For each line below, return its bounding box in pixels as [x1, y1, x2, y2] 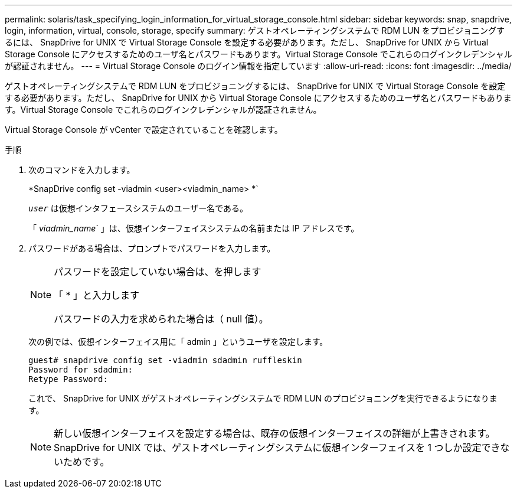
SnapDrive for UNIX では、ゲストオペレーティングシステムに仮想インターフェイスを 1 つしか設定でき [54, 442, 500, 453]
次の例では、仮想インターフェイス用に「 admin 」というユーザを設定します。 [28, 337, 328, 347]
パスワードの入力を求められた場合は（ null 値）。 [54, 313, 269, 325]
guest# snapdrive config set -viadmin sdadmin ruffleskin [28, 355, 302, 365]
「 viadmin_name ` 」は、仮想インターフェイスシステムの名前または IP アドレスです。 [28, 223, 359, 233]
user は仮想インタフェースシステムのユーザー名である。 [28, 203, 248, 213]
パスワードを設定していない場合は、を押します [54, 266, 261, 277]
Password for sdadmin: [28, 365, 133, 374]
